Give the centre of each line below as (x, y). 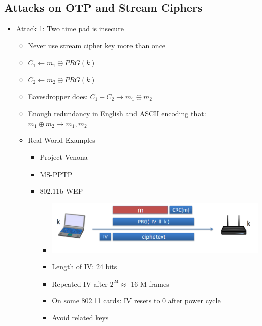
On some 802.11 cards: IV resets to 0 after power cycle (136, 301)
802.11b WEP (61, 191)
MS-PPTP (56, 174)
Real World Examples (61, 140)
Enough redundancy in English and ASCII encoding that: (117, 113)
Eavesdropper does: (58, 96)
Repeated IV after (80, 283)
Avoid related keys (80, 317)
